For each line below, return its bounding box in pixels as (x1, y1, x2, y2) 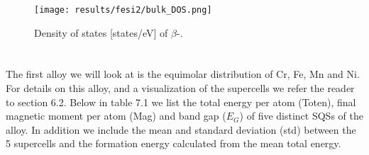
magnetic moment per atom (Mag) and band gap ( (6, 108, 226, 123)
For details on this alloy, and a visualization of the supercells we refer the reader (6, 81, 355, 96)
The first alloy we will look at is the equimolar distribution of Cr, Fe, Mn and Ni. (6, 67, 360, 81)
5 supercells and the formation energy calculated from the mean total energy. (6, 136, 341, 151)
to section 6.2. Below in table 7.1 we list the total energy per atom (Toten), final (6, 94, 356, 109)
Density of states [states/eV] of (34, 25, 168, 40)
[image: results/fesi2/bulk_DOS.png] (34, 5, 212, 15)
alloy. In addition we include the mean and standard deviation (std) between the (6, 122, 356, 137)
